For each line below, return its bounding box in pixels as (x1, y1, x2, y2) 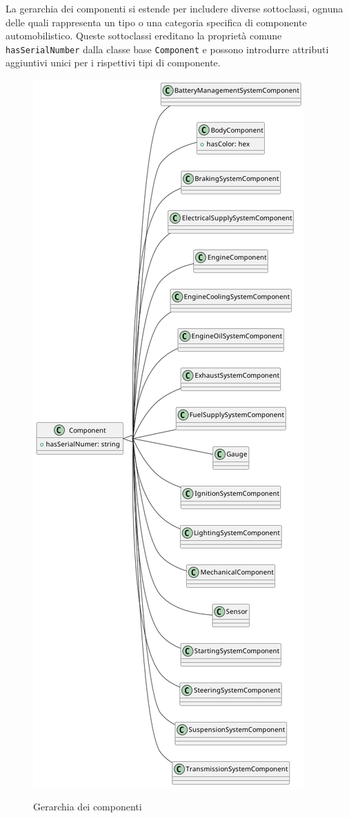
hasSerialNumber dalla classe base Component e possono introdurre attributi (6, 41, 329, 56)
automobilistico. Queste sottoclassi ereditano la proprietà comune (6, 28, 282, 43)
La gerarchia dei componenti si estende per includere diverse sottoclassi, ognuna (6, 1, 343, 15)
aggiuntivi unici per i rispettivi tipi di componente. (6, 55, 221, 70)
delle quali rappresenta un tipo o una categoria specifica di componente (6, 15, 307, 29)
